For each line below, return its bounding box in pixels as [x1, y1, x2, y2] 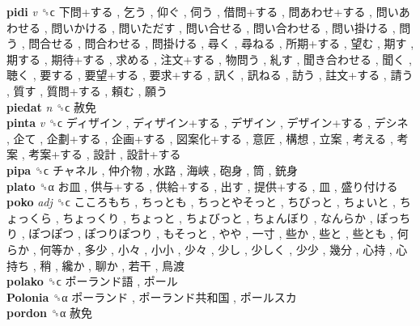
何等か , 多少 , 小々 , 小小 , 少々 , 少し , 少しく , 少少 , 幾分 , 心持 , [40, 240, 392, 257]
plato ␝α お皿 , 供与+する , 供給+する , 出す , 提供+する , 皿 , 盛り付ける [6, 177, 398, 194]
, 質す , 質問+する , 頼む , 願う [6, 82, 168, 99]
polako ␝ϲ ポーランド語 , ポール [6, 273, 178, 290]
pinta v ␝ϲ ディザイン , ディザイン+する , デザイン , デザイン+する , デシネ [6, 114, 409, 131]
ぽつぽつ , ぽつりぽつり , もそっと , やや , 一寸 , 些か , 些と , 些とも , [28, 225, 393, 242]
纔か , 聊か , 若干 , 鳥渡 [62, 256, 185, 273]
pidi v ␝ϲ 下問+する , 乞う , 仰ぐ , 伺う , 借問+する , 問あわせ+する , [6, 3, 372, 19]
